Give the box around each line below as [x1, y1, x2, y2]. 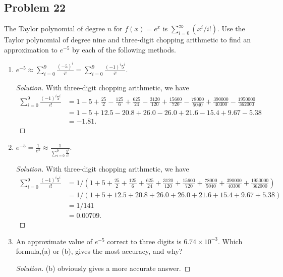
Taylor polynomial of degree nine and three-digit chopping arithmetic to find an [4, 34, 251, 45]
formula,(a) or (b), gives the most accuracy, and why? [16, 246, 183, 256]
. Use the [217, 23, 245, 34]
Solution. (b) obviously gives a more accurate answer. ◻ [16, 262, 191, 273]
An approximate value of [16, 236, 93, 246]
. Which [218, 236, 243, 246]
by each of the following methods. [72, 44, 176, 54]
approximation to [4, 44, 58, 54]
